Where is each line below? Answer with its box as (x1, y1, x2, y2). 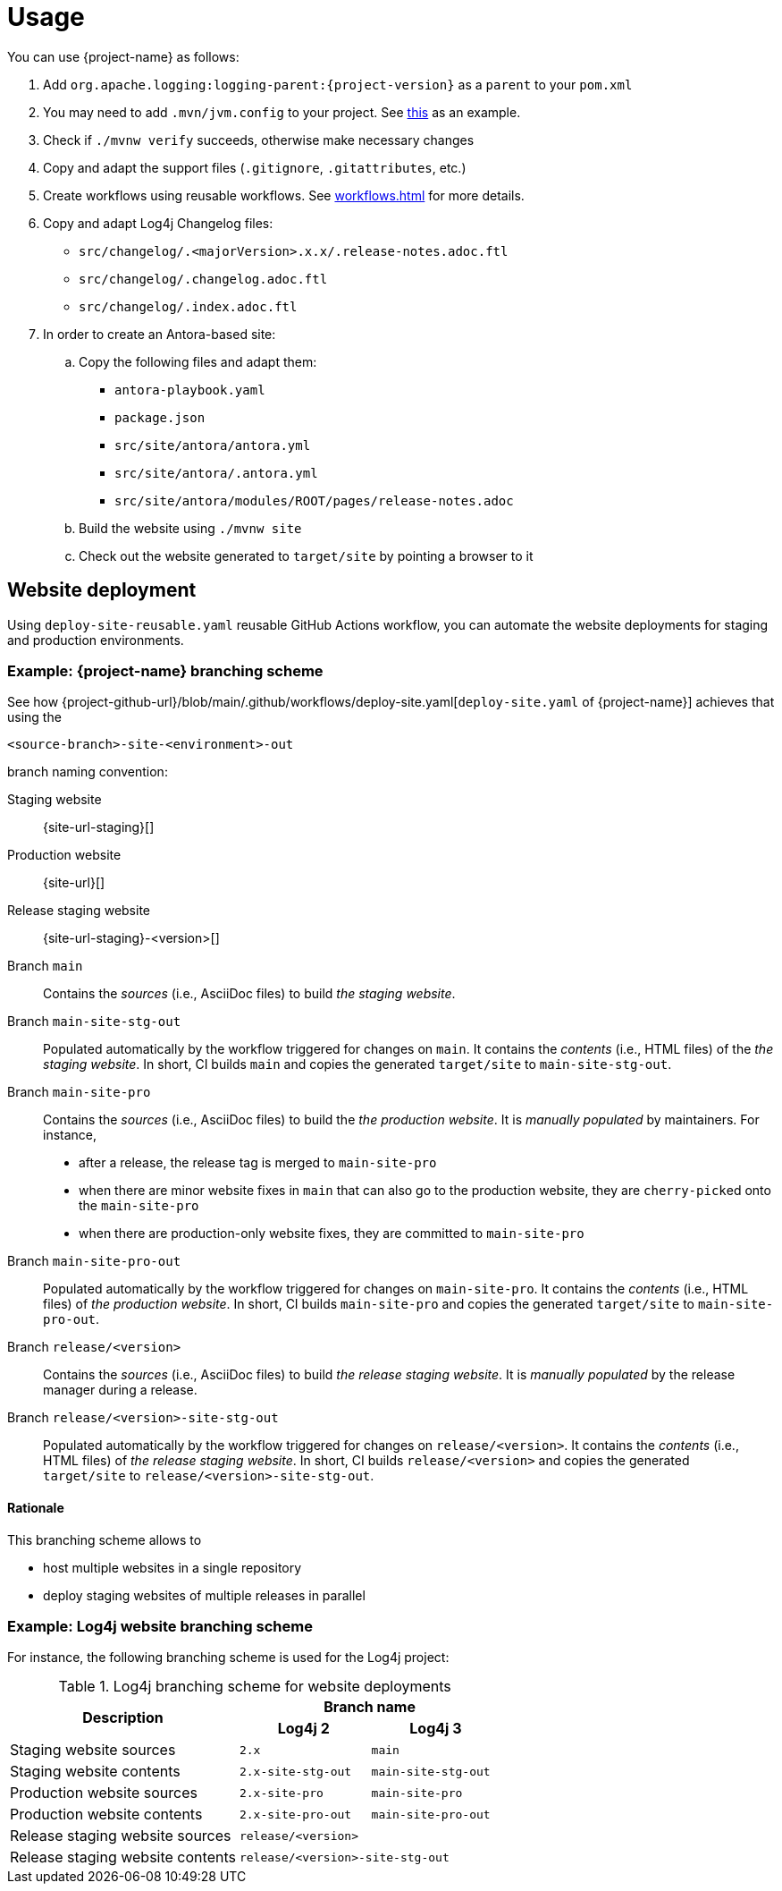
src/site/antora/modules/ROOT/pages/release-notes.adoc (114, 493, 514, 508)
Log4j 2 (277, 1719, 330, 1738)
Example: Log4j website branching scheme (7, 1616, 313, 1635)
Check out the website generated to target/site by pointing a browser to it (79, 547, 534, 564)
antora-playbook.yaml (114, 382, 265, 397)
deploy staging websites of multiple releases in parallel (43, 1587, 366, 1603)
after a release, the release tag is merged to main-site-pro (79, 1155, 437, 1171)
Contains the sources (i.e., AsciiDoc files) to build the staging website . (43, 986, 456, 1002)
